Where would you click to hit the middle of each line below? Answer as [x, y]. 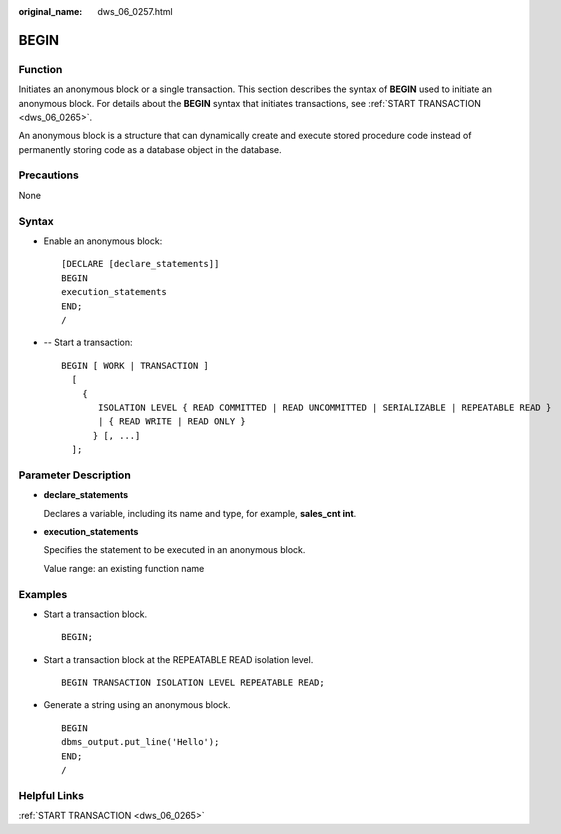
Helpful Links [51, 795]
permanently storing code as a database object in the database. [150, 149]
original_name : [50, 11]
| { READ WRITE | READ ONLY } [172, 421]
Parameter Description [75, 475]
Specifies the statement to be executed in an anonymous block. [174, 550]
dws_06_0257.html [135, 11]
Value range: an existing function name [124, 568]
